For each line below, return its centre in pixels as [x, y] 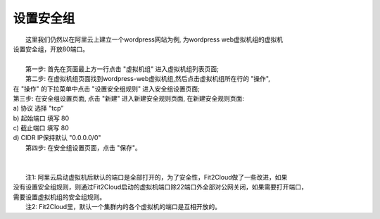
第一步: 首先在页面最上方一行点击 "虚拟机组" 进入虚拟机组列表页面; [122, 69]
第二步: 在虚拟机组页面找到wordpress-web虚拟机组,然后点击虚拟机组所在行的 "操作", [148, 79]
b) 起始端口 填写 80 [41, 118]
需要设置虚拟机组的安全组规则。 [59, 196]
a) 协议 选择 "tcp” [38, 108]
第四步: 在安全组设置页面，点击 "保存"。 [83, 147]
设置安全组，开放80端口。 [51, 49]
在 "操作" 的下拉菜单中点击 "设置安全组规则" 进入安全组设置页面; [107, 89]
